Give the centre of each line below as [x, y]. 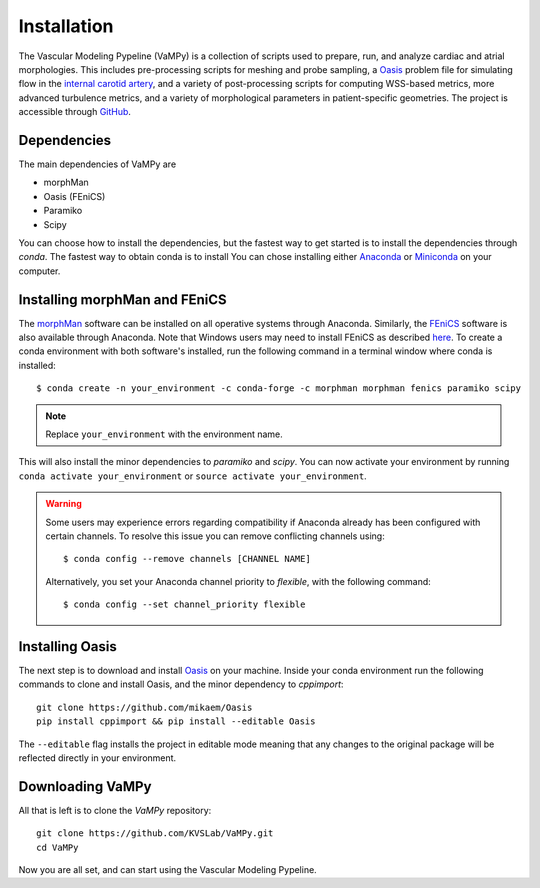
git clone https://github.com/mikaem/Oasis [144, 707]
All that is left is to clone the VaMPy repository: [115, 810]
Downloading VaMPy [85, 786]
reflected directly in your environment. [97, 757]
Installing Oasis [67, 646]
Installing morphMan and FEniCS [122, 299]
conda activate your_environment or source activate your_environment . [192, 476]
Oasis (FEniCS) [74, 196]
